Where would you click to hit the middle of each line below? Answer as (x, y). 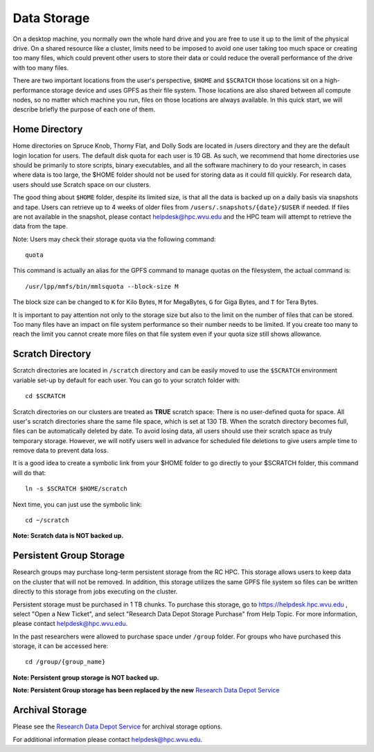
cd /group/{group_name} (65, 662)
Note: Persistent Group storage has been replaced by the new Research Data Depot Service (146, 690)
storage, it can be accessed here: (61, 646)
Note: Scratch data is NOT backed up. (68, 536)
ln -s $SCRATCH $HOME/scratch (77, 489)
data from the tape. (40, 226)
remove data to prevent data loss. (61, 451)
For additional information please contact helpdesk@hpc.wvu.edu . (108, 739)
